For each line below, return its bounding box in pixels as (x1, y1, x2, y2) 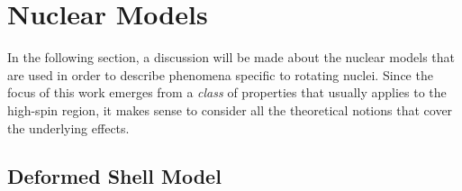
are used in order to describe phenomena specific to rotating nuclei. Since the (7, 65, 433, 84)
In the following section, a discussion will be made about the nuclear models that (7, 48, 456, 67)
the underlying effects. (7, 118, 130, 137)
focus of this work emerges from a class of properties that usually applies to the (7, 83, 447, 102)
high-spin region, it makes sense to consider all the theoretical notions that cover (7, 100, 453, 119)
